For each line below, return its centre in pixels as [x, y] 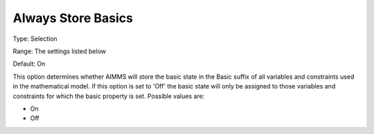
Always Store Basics [73, 18]
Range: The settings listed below [60, 51]
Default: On [29, 64]
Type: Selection [35, 39]
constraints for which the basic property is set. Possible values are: [109, 96]
